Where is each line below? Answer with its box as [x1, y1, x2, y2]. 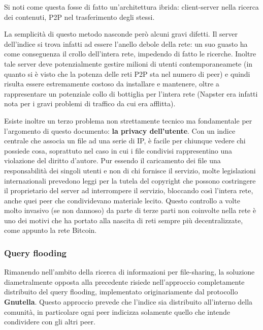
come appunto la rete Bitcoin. [4, 225, 97, 235]
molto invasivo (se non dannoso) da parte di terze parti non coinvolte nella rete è [4, 205, 256, 216]
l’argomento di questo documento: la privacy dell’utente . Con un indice [4, 125, 236, 136]
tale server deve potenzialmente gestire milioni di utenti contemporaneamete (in [4, 58, 253, 69]
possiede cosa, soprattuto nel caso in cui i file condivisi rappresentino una [4, 145, 233, 156]
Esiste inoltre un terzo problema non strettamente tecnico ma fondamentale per [4, 115, 252, 126]
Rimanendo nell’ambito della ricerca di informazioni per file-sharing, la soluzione [4, 266, 255, 277]
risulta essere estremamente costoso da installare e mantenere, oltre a [4, 78, 219, 89]
